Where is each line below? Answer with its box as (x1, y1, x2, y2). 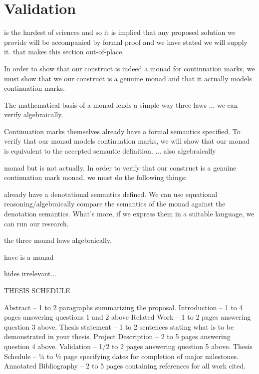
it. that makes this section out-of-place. (4, 46, 124, 57)
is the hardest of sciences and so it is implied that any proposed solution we (4, 27, 236, 37)
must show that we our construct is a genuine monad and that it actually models (4, 73, 252, 83)
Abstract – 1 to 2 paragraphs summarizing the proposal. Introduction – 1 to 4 (4, 302, 243, 312)
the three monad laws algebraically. (4, 235, 112, 245)
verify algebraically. (4, 109, 63, 120)
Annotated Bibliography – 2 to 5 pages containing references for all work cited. (4, 361, 246, 371)
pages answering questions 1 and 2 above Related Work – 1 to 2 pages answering (4, 312, 251, 322)
